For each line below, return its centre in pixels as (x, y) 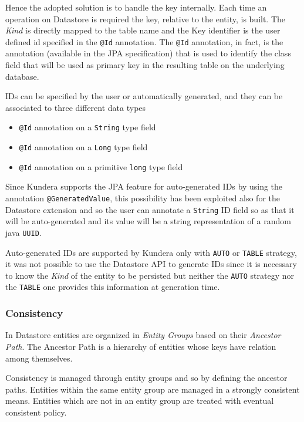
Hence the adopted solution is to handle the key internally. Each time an (136, 7)
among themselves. (39, 358)
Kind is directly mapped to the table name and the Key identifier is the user (143, 30)
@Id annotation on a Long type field (83, 147)
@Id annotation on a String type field (87, 127)
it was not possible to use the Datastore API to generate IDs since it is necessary (151, 264)
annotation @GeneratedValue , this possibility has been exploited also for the (143, 198)
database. (22, 76)
